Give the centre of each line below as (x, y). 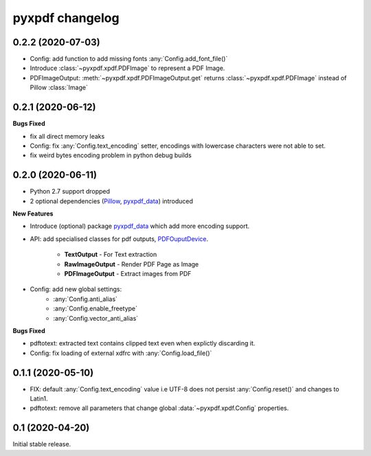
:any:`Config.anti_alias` (86, 299)
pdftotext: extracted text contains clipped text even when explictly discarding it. (143, 343)
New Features (33, 214)
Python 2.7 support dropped (70, 192)
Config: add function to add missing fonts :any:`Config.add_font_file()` (129, 59)
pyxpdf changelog (66, 18)
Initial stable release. (42, 444)
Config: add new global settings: (76, 289)
